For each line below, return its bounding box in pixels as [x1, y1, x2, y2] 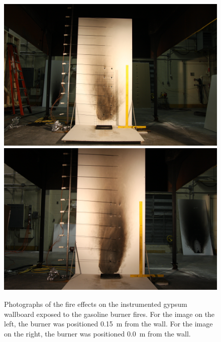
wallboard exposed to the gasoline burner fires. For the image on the [4, 308, 215, 319]
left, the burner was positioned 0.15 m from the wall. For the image [4, 318, 213, 329]
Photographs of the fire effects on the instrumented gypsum [4, 298, 187, 309]
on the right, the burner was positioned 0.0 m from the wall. [4, 328, 191, 338]
